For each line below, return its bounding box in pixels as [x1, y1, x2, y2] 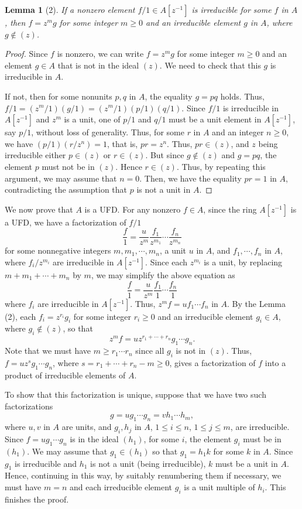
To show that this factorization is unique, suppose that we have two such [5, 388, 266, 401]
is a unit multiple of [184, 481, 255, 493]
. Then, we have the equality [139, 172, 242, 184]
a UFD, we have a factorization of [5, 216, 126, 228]
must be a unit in [215, 457, 278, 469]
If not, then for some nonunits [5, 90, 112, 102]
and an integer [212, 126, 264, 138]
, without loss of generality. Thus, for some [31, 126, 184, 138]
